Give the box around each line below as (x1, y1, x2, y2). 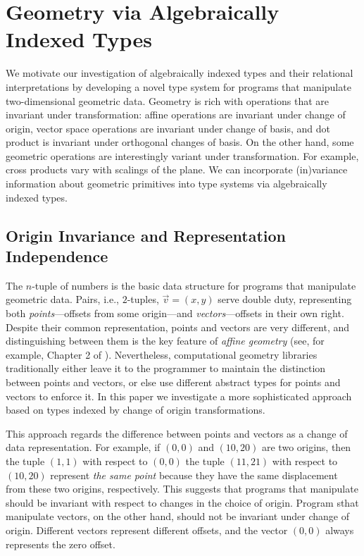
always (325, 522, 354, 537)
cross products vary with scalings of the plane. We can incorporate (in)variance (6, 162, 348, 177)
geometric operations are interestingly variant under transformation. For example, (6, 148, 359, 163)
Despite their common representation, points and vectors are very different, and (6, 319, 350, 334)
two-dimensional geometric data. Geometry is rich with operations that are (6, 93, 330, 108)
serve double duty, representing (218, 292, 352, 307)
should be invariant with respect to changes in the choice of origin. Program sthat (6, 495, 359, 509)
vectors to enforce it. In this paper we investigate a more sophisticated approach (6, 388, 352, 403)
